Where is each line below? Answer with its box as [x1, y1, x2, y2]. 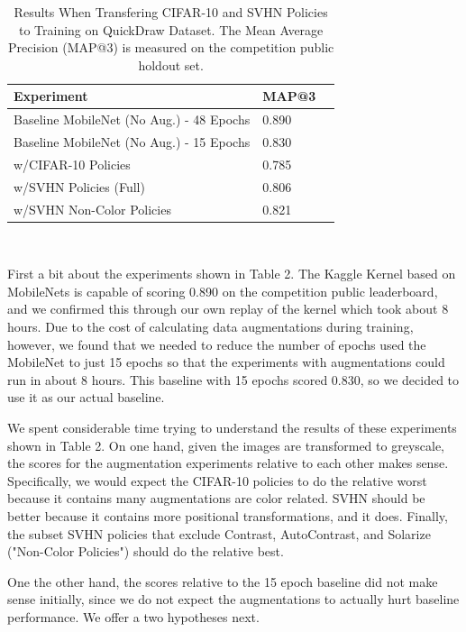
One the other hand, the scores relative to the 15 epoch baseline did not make [7, 572, 438, 591]
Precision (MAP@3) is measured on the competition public [8, 38, 334, 57]
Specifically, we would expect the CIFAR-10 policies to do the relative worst [7, 471, 427, 490]
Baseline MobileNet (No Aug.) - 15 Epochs [14, 133, 251, 151]
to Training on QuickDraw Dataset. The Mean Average [18, 20, 324, 39]
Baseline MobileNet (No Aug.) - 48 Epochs [14, 110, 251, 129]
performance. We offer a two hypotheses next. [7, 607, 260, 626]
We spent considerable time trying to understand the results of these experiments [7, 418, 457, 437]
